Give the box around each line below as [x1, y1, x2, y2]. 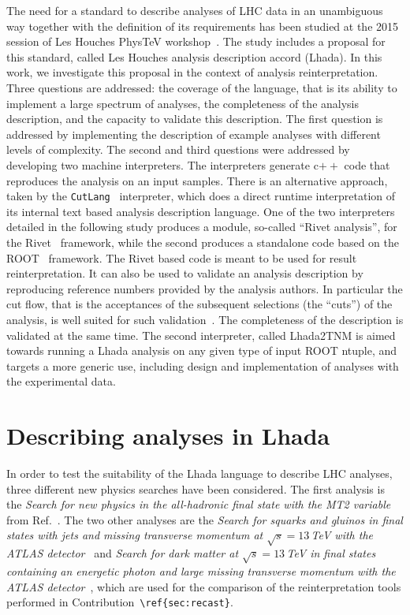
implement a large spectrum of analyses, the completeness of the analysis [6, 95, 360, 111]
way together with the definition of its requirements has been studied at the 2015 [6, 17, 399, 34]
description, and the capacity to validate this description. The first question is [6, 110, 383, 127]
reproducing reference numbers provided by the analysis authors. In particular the [6, 280, 403, 296]
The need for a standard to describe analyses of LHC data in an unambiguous [6, 2, 383, 18]
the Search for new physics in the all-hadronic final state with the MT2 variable [6, 496, 391, 512]
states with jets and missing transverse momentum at [6, 527, 263, 543]
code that [344, 156, 390, 173]
